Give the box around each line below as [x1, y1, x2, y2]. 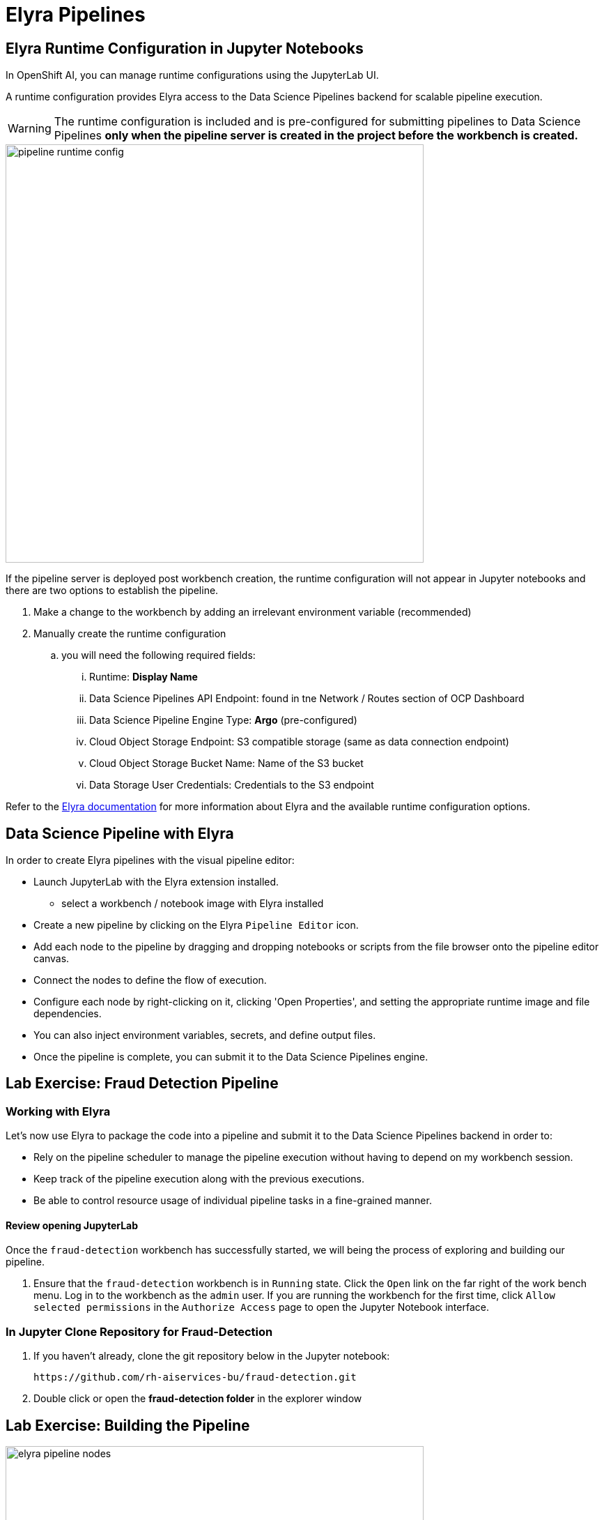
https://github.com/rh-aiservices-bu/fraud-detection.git [33, 1371, 357, 1383]
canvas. [33, 952, 70, 965]
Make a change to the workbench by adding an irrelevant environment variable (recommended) [33, 606, 472, 618]
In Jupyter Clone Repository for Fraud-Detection [6, 1324, 273, 1339]
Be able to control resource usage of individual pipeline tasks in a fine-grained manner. [33, 1194, 432, 1207]
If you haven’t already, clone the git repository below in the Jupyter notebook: [33, 1350, 390, 1362]
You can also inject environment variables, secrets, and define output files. [33, 1029, 376, 1042]
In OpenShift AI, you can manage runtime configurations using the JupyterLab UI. [6, 69, 379, 82]
